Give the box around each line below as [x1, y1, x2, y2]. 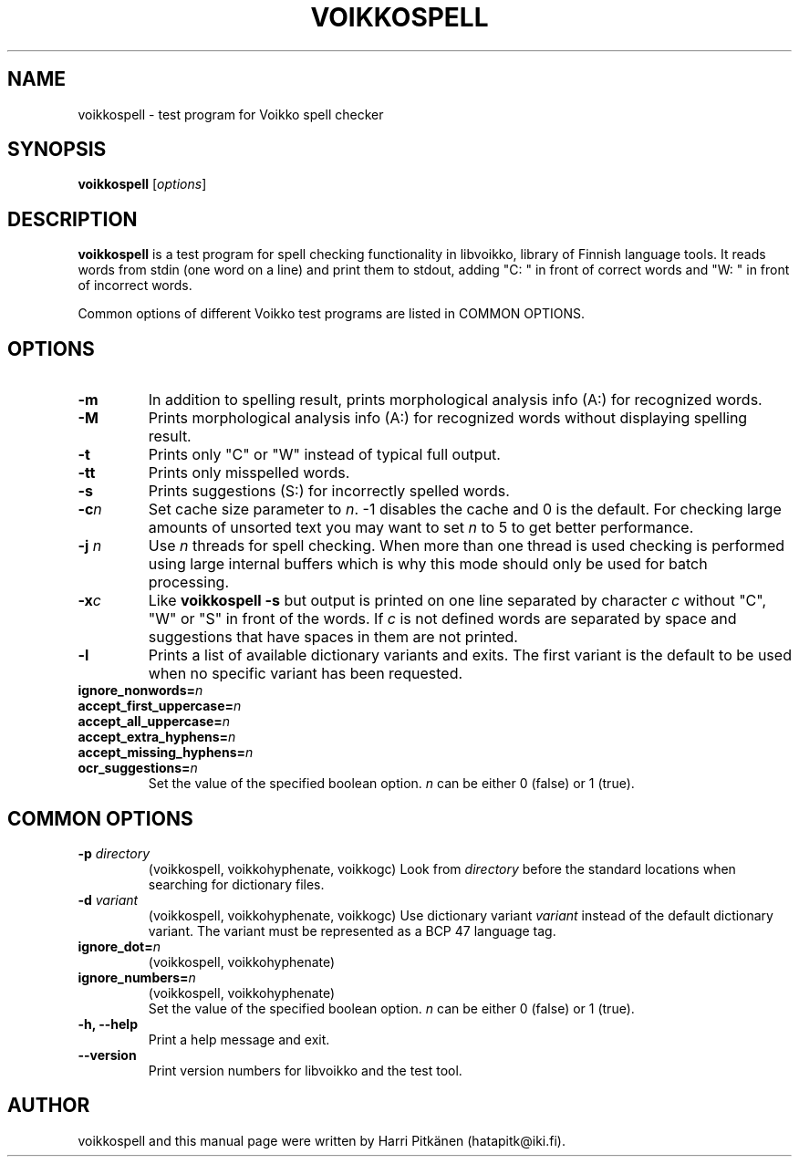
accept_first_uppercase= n [78, 698, 242, 714]
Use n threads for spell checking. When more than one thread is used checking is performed [148, 536, 785, 556]
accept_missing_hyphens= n [78, 744, 254, 761]
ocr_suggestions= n [78, 760, 198, 776]
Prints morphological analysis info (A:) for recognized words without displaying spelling [148, 409, 748, 428]
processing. [148, 573, 230, 592]
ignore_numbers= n [78, 969, 196, 985]
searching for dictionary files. [148, 876, 325, 892]
